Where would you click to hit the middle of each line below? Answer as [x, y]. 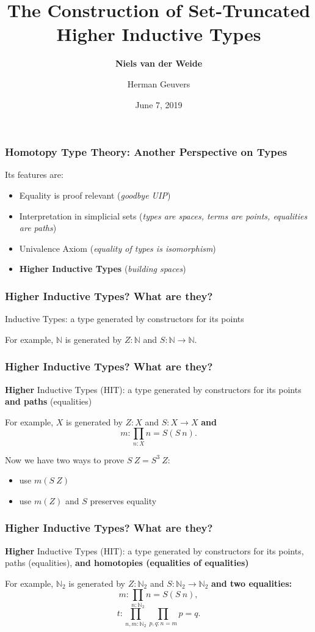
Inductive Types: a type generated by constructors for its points [125, 319]
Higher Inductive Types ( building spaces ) [103, 269]
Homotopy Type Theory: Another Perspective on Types [146, 152]
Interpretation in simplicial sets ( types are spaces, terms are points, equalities [163, 215]
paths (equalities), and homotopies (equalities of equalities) [127, 563]
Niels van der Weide [159, 63]
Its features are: [34, 175]
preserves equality [123, 500]
